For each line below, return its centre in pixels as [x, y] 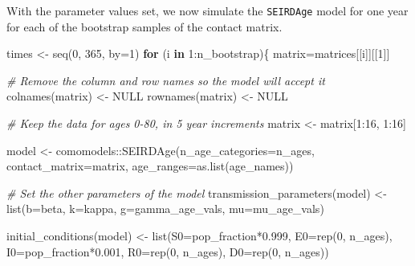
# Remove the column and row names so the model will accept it [166, 80]
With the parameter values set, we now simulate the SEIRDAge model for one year [207, 10]
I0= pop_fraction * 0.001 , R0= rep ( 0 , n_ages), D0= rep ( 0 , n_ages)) [168, 251]
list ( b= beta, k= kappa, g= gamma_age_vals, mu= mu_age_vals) [165, 209]
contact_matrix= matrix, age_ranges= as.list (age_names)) [150, 166]
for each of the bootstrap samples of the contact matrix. [144, 26]
